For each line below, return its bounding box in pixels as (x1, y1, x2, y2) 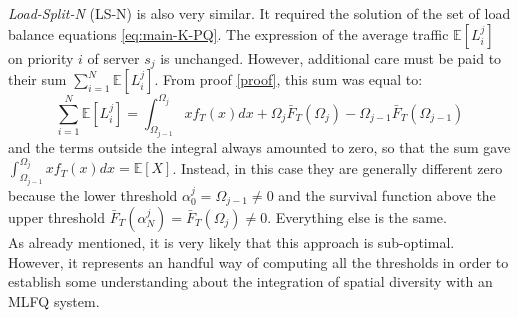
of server (87, 47, 140, 68)
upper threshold (8, 206, 106, 227)
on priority (8, 47, 74, 68)
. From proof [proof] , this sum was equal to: (154, 69, 423, 90)
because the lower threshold (8, 184, 178, 205)
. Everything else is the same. (267, 206, 447, 227)
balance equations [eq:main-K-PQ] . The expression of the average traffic (8, 23, 449, 44)
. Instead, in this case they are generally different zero (172, 157, 503, 178)
